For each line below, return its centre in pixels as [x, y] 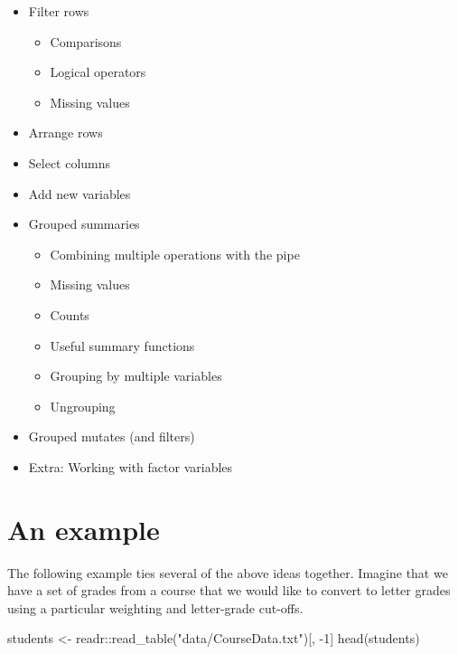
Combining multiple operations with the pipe [175, 254]
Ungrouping [83, 406]
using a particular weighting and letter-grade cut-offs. [155, 607]
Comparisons [86, 41]
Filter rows [59, 11]
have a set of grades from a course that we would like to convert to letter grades [229, 590]
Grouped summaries [84, 224]
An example [84, 529]
